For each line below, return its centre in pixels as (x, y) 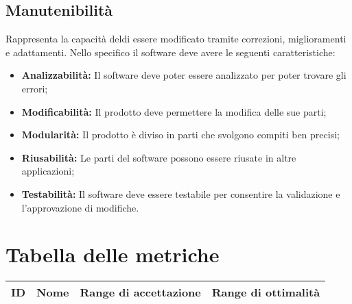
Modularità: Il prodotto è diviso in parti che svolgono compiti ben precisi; (180, 135)
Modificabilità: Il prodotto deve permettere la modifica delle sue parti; (174, 111)
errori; (35, 88)
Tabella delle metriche (113, 254)
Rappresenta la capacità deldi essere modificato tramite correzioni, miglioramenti (176, 39)
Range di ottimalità (266, 292)
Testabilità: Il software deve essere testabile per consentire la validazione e (181, 193)
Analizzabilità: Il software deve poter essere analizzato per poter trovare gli (184, 75)
